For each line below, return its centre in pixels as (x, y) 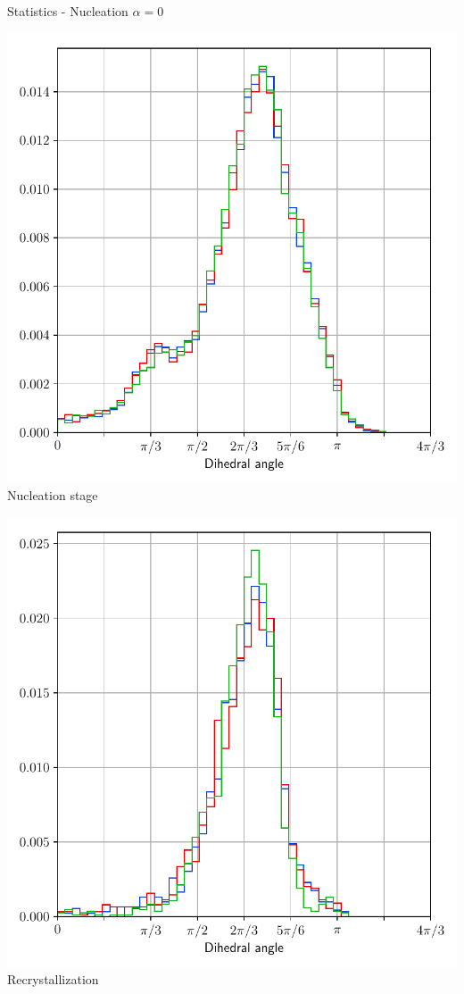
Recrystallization (53, 979)
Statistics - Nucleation (68, 11)
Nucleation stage (53, 495)
